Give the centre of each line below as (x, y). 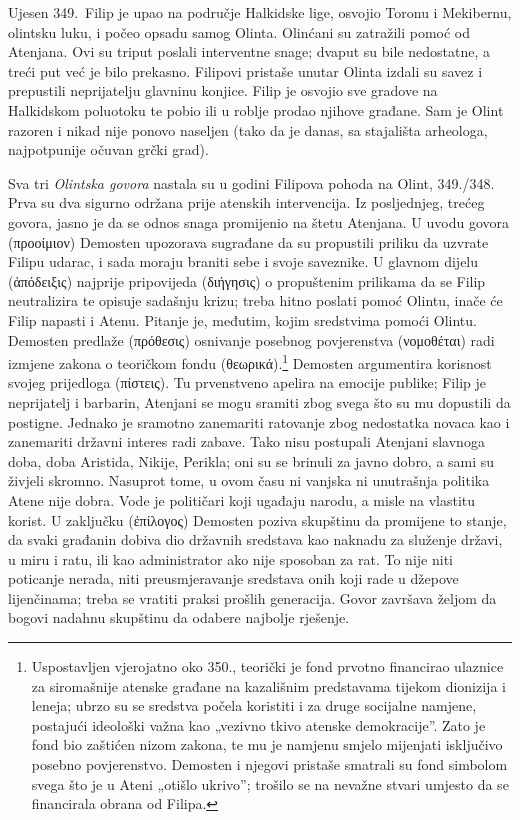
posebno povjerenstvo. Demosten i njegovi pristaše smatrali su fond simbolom (269, 764)
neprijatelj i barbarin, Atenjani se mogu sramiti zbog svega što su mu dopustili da (259, 401)
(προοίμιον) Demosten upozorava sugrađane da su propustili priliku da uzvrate (248, 241)
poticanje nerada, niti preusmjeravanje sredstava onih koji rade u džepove (233, 578)
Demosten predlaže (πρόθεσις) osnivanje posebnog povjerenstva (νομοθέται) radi (251, 339)
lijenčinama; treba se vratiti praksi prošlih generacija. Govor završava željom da (252, 597)
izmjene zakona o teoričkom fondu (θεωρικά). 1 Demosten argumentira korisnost (250, 361)
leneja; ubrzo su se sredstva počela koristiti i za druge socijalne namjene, (254, 705)
